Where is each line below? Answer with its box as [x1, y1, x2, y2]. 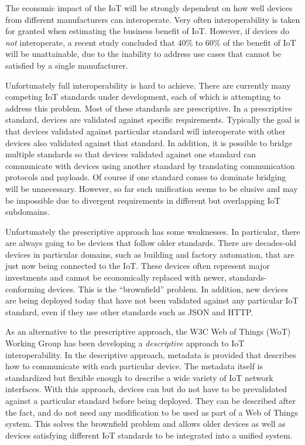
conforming [5, 282, 46, 295]
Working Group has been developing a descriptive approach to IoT [5, 337, 245, 349]
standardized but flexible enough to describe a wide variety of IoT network [5, 371, 273, 383]
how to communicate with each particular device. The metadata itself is [5, 360, 263, 372]
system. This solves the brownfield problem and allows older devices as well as [5, 417, 286, 430]
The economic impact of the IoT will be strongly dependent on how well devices [5, 2, 293, 14]
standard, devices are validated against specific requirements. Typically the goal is [5, 113, 300, 126]
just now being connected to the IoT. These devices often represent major [5, 259, 270, 272]
